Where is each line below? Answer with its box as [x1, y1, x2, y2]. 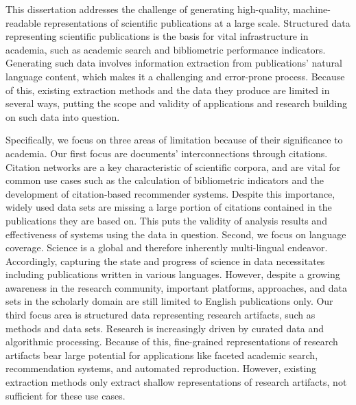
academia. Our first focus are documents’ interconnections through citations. [5, 146, 328, 160]
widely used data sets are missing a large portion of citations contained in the [5, 200, 332, 214]
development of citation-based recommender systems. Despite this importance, [5, 186, 335, 200]
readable [5, 15, 41, 30]
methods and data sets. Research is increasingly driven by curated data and [5, 321, 324, 335]
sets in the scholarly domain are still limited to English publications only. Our [5, 294, 333, 308]
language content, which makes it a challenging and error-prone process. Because [5, 69, 345, 83]
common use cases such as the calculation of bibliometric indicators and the [5, 173, 324, 187]
